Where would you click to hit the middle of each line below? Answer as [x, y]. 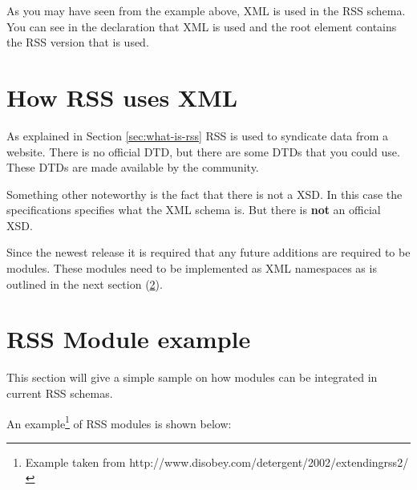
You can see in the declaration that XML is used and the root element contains [202, 26]
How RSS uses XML [122, 97]
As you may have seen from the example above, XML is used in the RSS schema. [206, 10]
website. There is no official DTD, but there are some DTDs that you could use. [203, 151]
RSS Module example [129, 339]
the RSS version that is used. [78, 42]
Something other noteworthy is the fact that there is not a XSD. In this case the [204, 194]
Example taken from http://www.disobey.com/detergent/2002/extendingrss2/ [217, 462]
